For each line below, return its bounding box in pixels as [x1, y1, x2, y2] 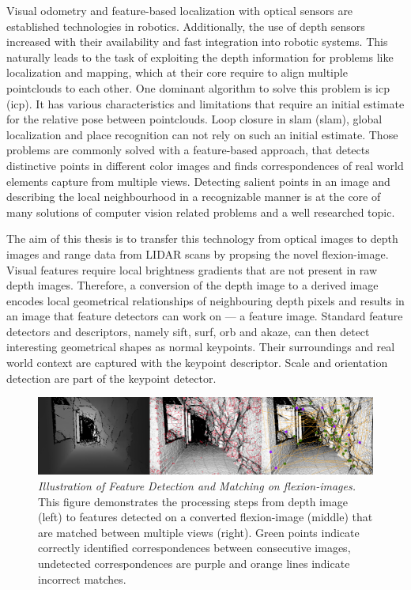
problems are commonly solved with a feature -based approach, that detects [6, 142, 370, 158]
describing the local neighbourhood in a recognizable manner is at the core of [6, 188, 381, 205]
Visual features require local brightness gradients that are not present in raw [6, 261, 377, 278]
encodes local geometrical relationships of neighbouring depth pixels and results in [6, 292, 405, 308]
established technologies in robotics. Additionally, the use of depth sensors [6, 17, 365, 34]
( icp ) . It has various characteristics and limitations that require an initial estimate [6, 95, 405, 112]
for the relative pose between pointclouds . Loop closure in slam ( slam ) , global [6, 111, 383, 127]
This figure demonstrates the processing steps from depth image [38, 493, 348, 509]
